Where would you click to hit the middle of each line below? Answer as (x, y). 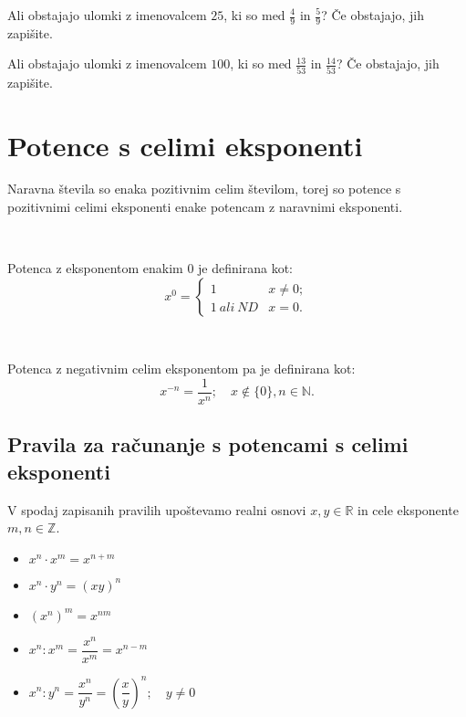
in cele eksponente (408, 509)
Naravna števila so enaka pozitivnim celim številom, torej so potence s (204, 189)
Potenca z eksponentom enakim (95, 268)
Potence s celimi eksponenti (185, 145)
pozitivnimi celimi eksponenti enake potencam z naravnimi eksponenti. (205, 207)
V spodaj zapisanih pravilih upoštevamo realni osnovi (157, 509)
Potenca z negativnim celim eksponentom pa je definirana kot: (181, 369)
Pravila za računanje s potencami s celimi (208, 444)
